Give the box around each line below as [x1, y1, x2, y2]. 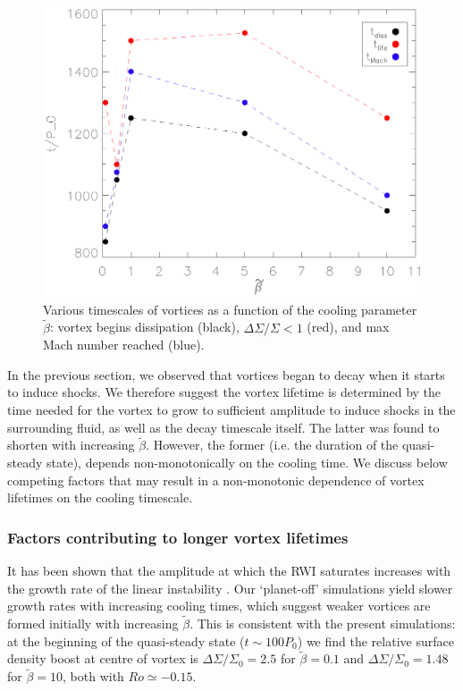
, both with [63, 667, 124, 686]
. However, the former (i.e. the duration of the [146, 435, 399, 454]
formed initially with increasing [7, 613, 179, 632]
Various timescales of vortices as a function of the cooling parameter [43, 299, 417, 318]
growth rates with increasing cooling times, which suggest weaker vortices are [7, 596, 431, 615]
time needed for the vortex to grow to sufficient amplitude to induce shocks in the [7, 400, 456, 418]
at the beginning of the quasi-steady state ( [7, 631, 245, 650]
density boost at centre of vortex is [7, 649, 198, 668]
